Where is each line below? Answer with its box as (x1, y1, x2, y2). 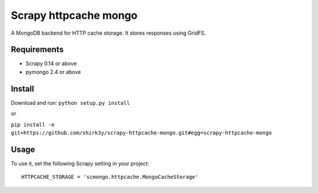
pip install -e (11, 121, 55, 128)
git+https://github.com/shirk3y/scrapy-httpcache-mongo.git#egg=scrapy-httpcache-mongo (11, 129, 272, 136)
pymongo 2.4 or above (25, 68, 81, 75)
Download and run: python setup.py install (11, 99, 130, 106)
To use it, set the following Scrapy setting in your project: (11, 159, 150, 167)
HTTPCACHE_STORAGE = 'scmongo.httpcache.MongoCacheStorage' (21, 174, 198, 181)
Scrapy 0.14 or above (25, 60, 77, 67)
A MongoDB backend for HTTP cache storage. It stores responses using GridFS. (11, 29, 206, 36)
